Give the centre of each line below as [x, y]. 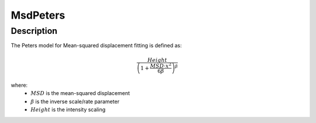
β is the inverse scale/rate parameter [75, 101]
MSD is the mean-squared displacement [80, 93]
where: [19, 85]
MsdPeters [38, 15]
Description [34, 31]
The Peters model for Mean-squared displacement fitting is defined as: [96, 45]
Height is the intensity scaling [68, 110]
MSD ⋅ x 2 [161, 65]
